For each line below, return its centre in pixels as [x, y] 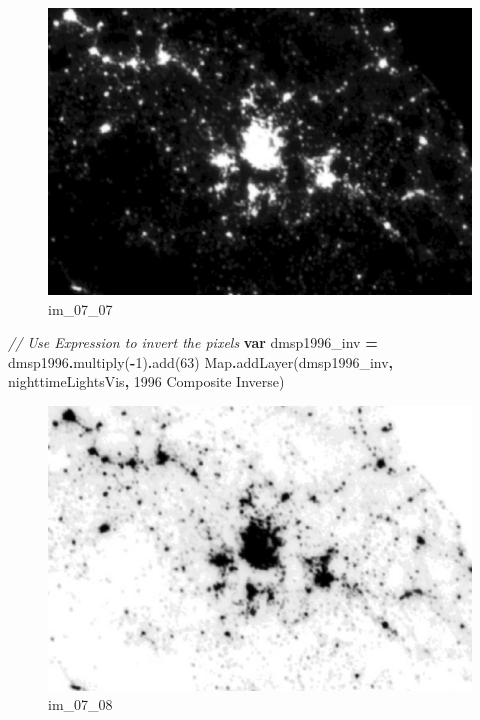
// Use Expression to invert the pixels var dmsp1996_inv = [193, 342]
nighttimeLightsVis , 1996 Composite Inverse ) [146, 381]
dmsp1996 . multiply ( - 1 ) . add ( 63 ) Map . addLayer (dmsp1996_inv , [201, 361]
